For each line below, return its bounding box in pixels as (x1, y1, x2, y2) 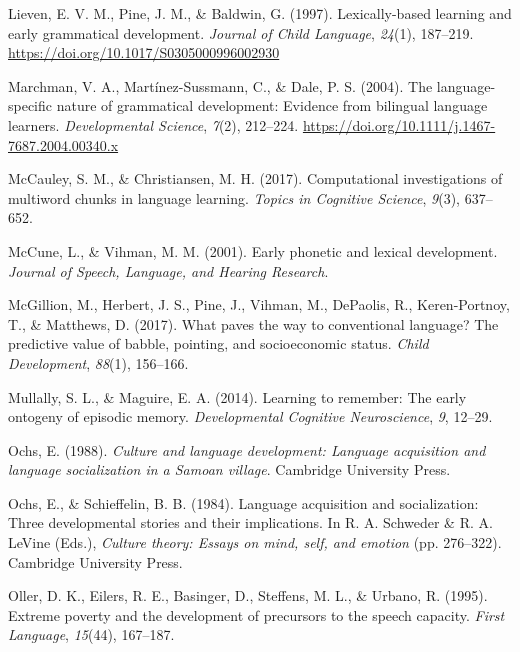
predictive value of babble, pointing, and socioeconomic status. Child (8, 333, 429, 354)
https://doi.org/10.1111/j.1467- (302, 114, 496, 135)
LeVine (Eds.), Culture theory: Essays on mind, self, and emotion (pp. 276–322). (8, 532, 502, 553)
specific (8, 95, 53, 116)
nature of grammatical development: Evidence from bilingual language (56, 95, 488, 116)
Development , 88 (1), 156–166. (8, 352, 189, 373)
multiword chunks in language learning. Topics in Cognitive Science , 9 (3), (8, 187, 460, 208)
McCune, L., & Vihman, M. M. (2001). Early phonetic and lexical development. (8, 240, 498, 261)
